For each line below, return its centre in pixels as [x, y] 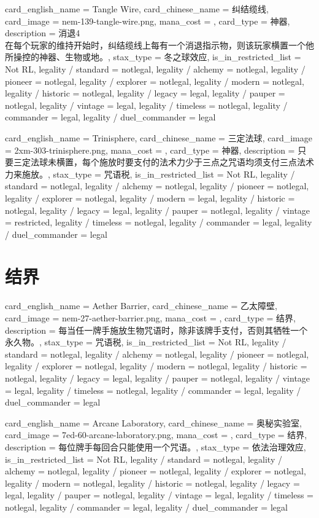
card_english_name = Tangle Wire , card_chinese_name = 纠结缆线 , [137, 9]
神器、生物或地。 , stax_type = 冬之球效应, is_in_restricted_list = [170, 57]
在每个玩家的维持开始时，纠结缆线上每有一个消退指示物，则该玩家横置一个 [155, 45]
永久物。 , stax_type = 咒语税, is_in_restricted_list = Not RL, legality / [146, 342]
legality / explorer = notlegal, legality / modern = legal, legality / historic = [150, 198]
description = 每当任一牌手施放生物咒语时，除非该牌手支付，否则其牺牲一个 [156, 330]
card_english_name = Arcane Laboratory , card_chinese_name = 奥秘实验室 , [153, 422]
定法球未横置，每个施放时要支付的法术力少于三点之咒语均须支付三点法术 [168, 162]
